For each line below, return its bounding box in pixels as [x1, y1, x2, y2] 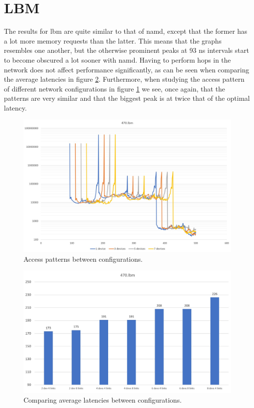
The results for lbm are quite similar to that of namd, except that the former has [4, 26, 248, 36]
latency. [4, 102, 27, 113]
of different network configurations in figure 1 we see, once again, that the [4, 83, 225, 93]
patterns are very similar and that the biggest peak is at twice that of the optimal [4, 93, 250, 103]
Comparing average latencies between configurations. [23, 394, 182, 405]
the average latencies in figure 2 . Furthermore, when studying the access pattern [4, 74, 245, 84]
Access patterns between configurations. [23, 253, 143, 264]
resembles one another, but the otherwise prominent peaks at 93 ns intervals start [4, 45, 249, 55]
